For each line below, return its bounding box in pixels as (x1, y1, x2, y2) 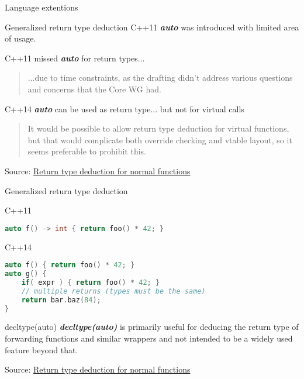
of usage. (5, 32, 36, 44)
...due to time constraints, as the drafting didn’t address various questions (27, 71, 293, 84)
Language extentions (5, 1, 78, 13)
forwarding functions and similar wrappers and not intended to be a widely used (5, 332, 293, 344)
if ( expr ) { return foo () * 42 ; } (21, 278, 160, 287)
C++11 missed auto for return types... (5, 51, 145, 64)
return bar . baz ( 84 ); (21, 295, 101, 304)
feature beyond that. (5, 343, 78, 356)
